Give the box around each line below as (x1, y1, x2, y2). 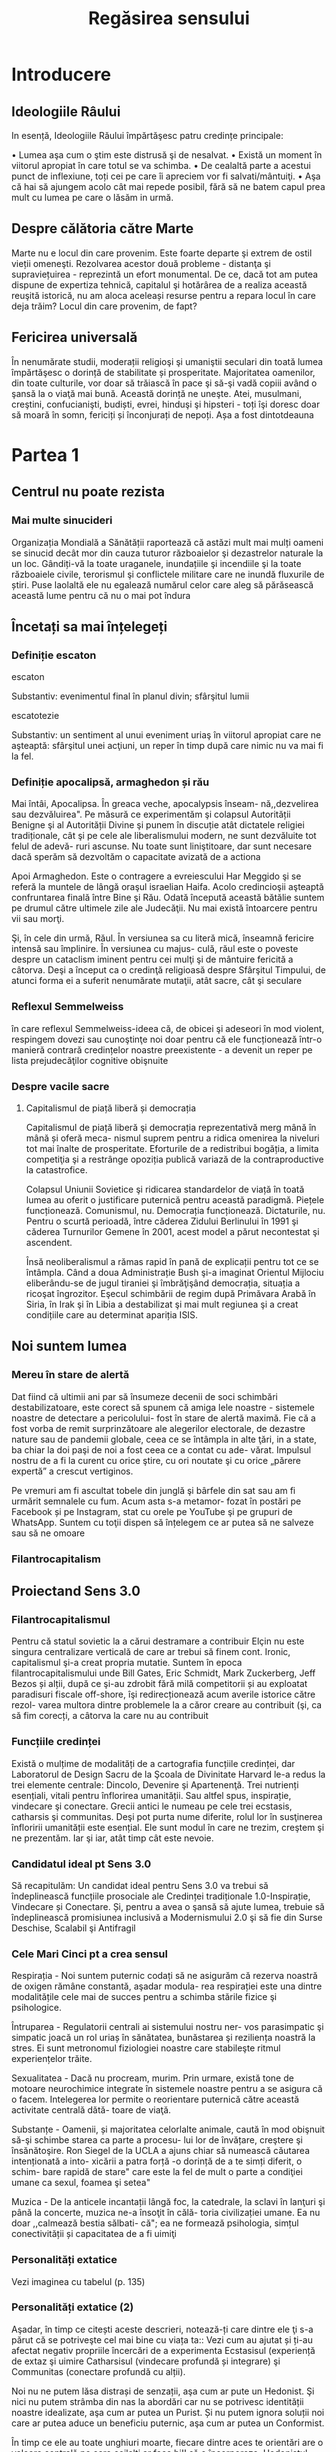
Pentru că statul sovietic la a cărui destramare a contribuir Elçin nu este (11, 1635, 305, 1647)
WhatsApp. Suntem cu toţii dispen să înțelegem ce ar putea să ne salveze (11, 1516, 314, 1528)
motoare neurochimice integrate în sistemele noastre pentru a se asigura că (11, 2083, 323, 2095)
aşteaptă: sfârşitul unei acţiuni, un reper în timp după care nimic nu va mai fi (11, 740, 324, 752)
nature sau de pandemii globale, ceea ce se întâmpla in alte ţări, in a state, (11, 1433, 318, 1445)
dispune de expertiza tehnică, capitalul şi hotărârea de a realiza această (11, 278, 308, 291)
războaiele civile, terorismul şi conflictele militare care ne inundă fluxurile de (11, 568, 325, 580)
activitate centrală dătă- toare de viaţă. (11, 2104, 172, 2116)
